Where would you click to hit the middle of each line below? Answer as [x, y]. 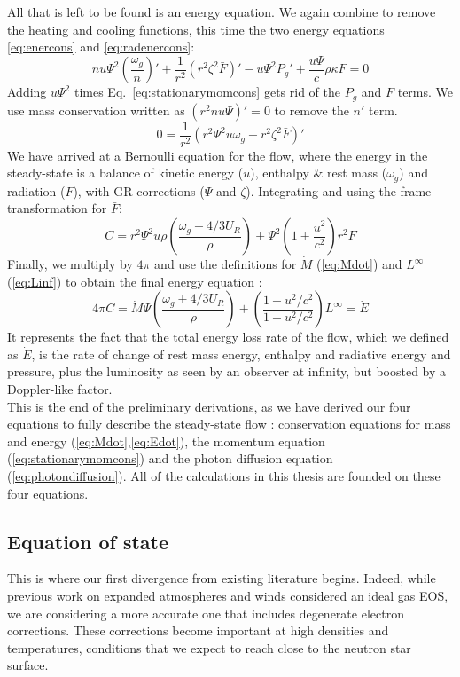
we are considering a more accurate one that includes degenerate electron [206, 613]
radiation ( [36, 190]
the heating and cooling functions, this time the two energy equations [196, 29]
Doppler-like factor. [60, 388]
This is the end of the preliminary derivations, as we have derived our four [209, 406]
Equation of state [88, 541]
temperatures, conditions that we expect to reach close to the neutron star [209, 647]
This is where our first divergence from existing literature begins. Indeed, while [222, 578]
